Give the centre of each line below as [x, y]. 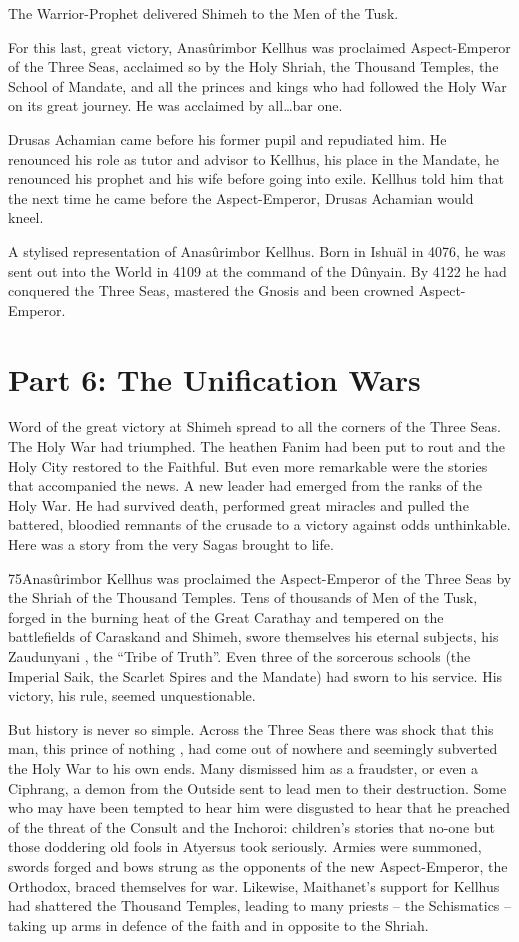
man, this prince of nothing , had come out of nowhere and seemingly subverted [253, 748]
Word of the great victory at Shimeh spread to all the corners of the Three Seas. [254, 426]
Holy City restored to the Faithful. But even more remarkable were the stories [248, 465]
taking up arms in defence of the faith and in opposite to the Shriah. [218, 924]
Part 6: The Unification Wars [214, 378]
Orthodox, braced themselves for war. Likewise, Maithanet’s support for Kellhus [254, 885]
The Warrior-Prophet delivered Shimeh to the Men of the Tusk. [203, 13]
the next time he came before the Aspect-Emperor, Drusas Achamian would [241, 197]
